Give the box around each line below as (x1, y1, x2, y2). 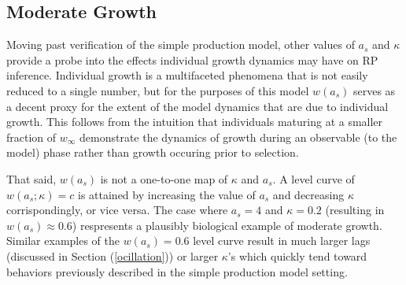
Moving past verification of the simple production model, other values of (6, 36, 355, 53)
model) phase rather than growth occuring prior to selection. (6, 144, 299, 161)
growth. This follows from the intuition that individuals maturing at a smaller (6, 113, 383, 130)
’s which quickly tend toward (227, 247, 367, 264)
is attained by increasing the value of (77, 186, 256, 202)
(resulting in (325, 202, 385, 218)
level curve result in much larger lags (193, 232, 371, 249)
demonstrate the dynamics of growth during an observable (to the (79, 128, 397, 145)
